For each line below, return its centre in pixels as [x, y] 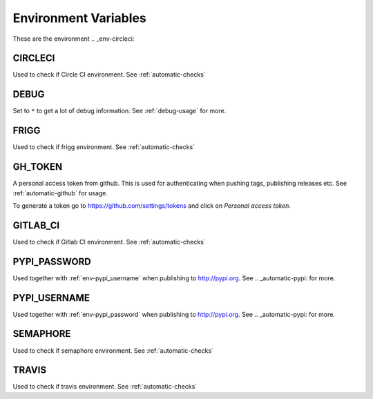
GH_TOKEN [38, 167]
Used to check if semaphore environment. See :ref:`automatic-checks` [113, 350]
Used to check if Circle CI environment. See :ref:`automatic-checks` [109, 75]
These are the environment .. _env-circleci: [74, 39]
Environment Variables [79, 18]
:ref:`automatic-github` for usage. [60, 193]
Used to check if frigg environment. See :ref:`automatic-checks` [104, 147]
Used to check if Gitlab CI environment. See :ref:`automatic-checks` [109, 242]
